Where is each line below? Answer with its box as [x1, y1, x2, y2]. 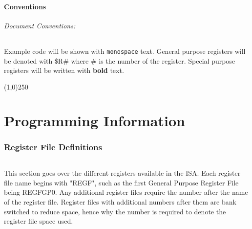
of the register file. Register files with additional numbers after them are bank [4, 197, 236, 207]
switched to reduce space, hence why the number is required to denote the [4, 206, 226, 216]
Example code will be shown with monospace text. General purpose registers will [4, 46, 246, 56]
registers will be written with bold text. [4, 65, 124, 75]
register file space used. [4, 216, 73, 226]
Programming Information [4, 110, 185, 130]
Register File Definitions [4, 140, 102, 153]
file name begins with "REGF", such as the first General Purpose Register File [4, 177, 239, 187]
